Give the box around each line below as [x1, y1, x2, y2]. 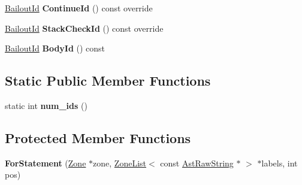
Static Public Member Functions [5, 71, 211, 90]
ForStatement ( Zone [5, 156, 86, 169]
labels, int [261, 156, 298, 169]
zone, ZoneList [93, 156, 146, 169]
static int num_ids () [5, 99, 87, 111]
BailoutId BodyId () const [5, 42, 105, 54]
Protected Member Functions [5, 128, 191, 147]
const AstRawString [160, 156, 234, 169]
